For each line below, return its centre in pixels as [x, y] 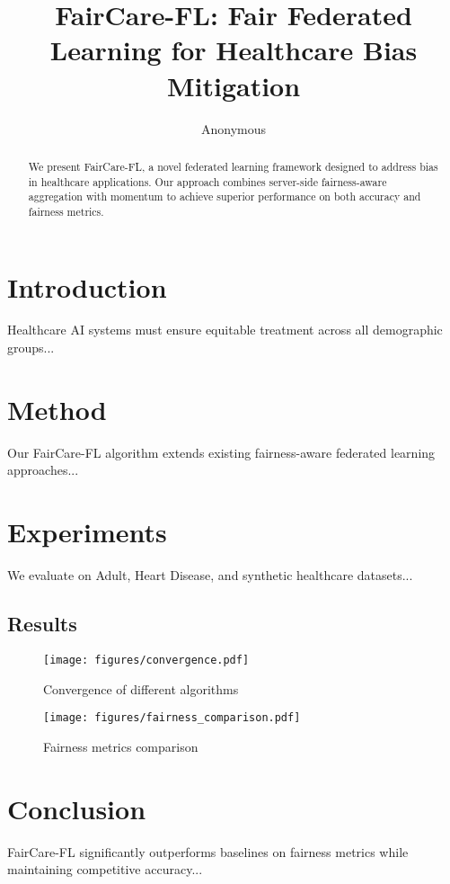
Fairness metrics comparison [121, 746]
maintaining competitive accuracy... [105, 869]
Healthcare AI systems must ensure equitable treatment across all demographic [225, 330]
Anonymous [234, 128]
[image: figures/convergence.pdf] [146, 660]
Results [42, 624]
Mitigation [234, 85]
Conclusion [77, 808]
